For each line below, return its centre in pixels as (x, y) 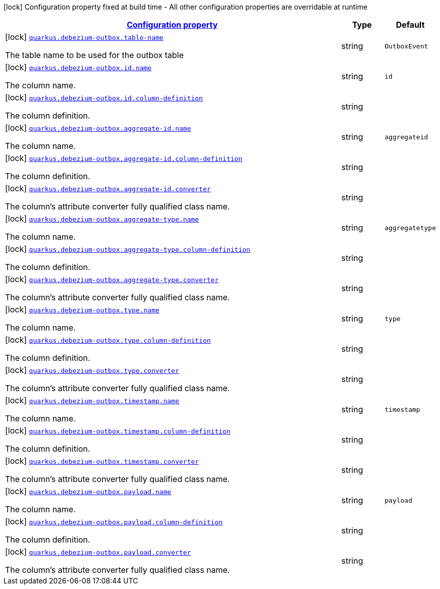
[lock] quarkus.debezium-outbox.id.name (78, 67)
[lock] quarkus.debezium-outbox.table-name (84, 37)
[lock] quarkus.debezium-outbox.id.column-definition (104, 97)
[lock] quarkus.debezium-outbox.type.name (82, 309)
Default (410, 25)
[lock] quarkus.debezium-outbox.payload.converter (98, 552)
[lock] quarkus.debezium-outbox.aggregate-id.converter (108, 188)
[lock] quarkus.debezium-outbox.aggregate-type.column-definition (128, 249)
